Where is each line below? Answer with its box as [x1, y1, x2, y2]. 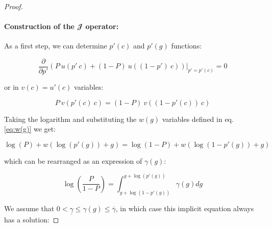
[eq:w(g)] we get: [4, 123, 56, 134]
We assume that [4, 203, 55, 213]
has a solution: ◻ [4, 214, 59, 224]
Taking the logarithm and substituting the [4, 113, 137, 124]
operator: [85, 21, 119, 32]
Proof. [4, 1, 23, 11]
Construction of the [4, 21, 75, 32]
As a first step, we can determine [4, 40, 107, 51]
